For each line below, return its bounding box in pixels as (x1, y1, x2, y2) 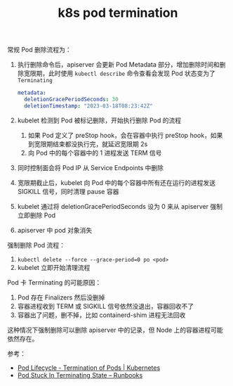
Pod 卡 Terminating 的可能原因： (7, 278, 102, 286)
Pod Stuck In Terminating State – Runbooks (17, 371, 143, 379)
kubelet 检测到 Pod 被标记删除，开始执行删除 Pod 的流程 (17, 116, 181, 124)
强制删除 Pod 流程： (7, 240, 65, 249)
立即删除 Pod (17, 211, 56, 219)
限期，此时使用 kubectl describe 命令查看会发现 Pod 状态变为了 (29, 69, 215, 78)
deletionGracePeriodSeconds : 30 (24, 96, 119, 103)
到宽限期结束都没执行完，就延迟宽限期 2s (27, 139, 148, 148)
